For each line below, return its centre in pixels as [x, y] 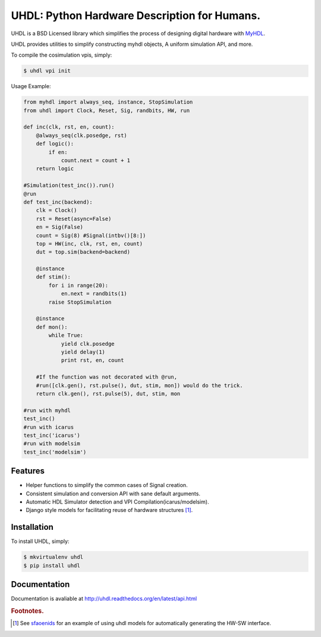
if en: [58, 152]
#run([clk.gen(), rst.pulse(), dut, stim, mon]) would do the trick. [139, 385]
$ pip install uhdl [52, 565]
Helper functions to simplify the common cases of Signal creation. [107, 485]
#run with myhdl [47, 410]
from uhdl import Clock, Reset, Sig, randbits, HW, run [107, 110]
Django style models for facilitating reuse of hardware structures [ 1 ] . [109, 510]
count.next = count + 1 [96, 160]
